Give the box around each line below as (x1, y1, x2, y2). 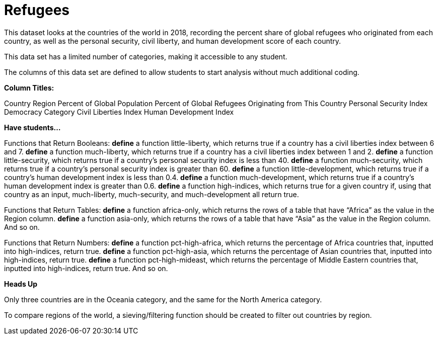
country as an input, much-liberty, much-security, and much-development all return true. (4, 190, 299, 199)
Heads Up (4, 279, 38, 288)
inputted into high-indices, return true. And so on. (4, 264, 168, 273)
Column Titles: (4, 83, 54, 92)
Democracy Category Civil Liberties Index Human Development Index (4, 107, 234, 116)
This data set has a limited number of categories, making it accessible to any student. (4, 52, 287, 61)
